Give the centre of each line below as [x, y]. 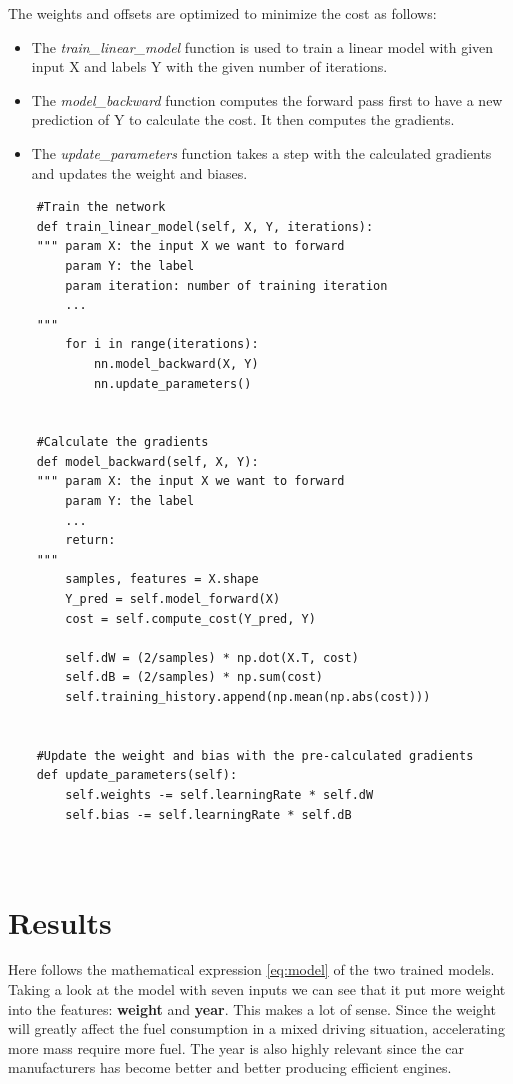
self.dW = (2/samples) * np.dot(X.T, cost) [212, 657]
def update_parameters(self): [137, 775]
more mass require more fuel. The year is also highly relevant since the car [236, 1047]
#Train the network [101, 207]
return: [90, 540]
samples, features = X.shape [162, 579]
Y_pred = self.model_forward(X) [173, 599]
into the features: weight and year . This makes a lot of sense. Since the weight [252, 1008]
